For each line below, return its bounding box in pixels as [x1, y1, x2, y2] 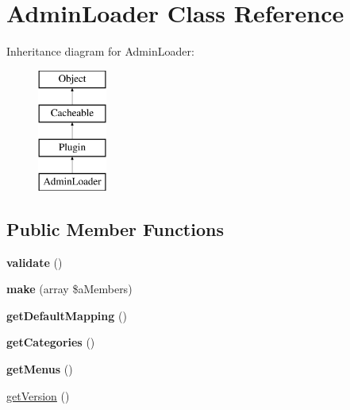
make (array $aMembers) [6, 280, 133, 297]
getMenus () [6, 361, 73, 377]
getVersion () [6, 387, 70, 404]
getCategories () [6, 334, 95, 350]
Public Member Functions [6, 216, 224, 241]
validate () [6, 253, 63, 270]
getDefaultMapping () [6, 307, 127, 323]
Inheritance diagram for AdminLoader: [6, 43, 194, 60]
